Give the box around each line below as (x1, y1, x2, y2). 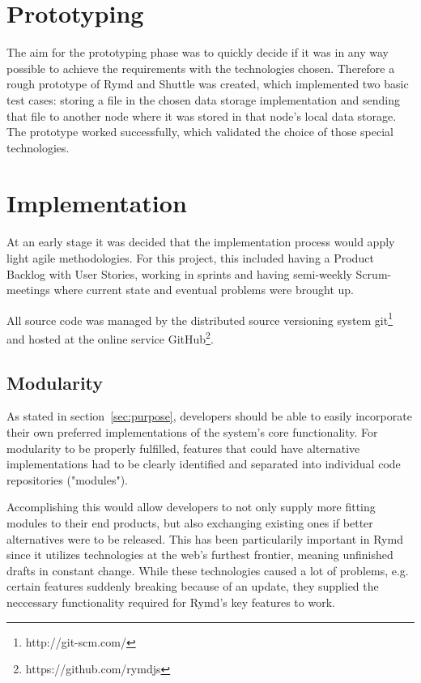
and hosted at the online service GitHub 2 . (6, 328, 214, 347)
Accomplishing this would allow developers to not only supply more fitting (6, 498, 376, 515)
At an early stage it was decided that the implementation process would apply (6, 233, 395, 250)
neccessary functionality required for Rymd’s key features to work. (6, 594, 335, 611)
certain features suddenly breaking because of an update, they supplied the (6, 578, 379, 595)
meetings (6, 281, 50, 298)
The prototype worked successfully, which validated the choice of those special (6, 123, 393, 140)
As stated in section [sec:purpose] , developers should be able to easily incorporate (6, 408, 412, 425)
